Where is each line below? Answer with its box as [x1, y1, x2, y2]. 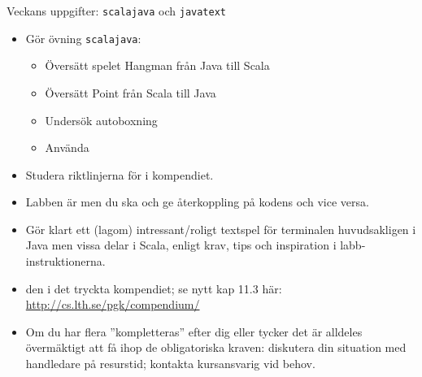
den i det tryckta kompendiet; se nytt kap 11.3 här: [25, 279, 282, 297]
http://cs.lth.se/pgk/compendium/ [25, 296, 200, 313]
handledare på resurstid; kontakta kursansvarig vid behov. [25, 355, 315, 372]
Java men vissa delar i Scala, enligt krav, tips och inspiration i [25, 236, 337, 253]
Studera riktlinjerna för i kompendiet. [25, 166, 214, 183]
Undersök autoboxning [45, 111, 158, 128]
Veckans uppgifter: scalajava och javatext [7, 2, 227, 19]
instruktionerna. [25, 253, 106, 270]
